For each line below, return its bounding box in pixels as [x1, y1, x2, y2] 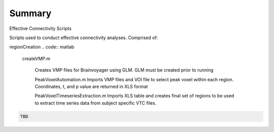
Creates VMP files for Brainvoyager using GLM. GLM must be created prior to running [35, 67, 214, 73]
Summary [9, 8, 52, 19]
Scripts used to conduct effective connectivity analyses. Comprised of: [9, 35, 158, 41]
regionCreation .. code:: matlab [9, 44, 75, 50]
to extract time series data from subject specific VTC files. [35, 100, 157, 106]
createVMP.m [22, 55, 51, 61]
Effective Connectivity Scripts [9, 25, 72, 31]
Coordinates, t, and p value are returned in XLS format [35, 83, 148, 89]
